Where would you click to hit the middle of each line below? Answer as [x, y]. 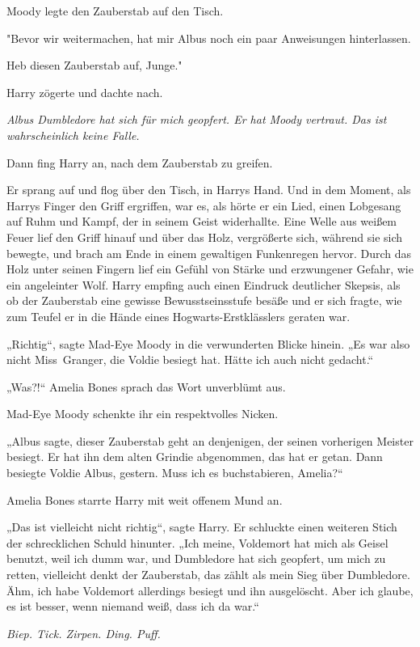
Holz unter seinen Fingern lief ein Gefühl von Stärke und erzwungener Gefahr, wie [210, 269]
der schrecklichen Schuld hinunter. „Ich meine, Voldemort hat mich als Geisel [197, 542]
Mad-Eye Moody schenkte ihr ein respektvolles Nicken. [143, 414]
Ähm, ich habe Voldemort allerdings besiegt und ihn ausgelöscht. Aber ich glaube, [210, 590]
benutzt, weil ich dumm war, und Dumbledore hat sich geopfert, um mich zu [196, 558]
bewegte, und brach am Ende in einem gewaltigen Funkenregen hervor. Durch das [209, 253]
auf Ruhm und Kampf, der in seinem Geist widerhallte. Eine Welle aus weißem [202, 221]
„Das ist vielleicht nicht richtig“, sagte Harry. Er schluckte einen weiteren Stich [202, 527]
